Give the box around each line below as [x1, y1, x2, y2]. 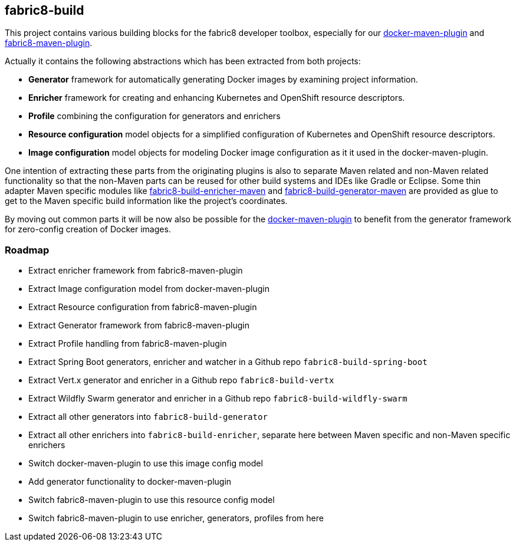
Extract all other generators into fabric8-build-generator [28, 412, 268, 422]
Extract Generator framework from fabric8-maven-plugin [28, 320, 249, 331]
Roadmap [5, 244, 50, 256]
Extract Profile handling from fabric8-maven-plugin [28, 338, 227, 349]
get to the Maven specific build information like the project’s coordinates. [5, 196, 288, 206]
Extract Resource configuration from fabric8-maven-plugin [28, 302, 257, 313]
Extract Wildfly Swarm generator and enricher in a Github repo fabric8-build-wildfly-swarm [28, 393, 407, 404]
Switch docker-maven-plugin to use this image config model [28, 458, 263, 469]
